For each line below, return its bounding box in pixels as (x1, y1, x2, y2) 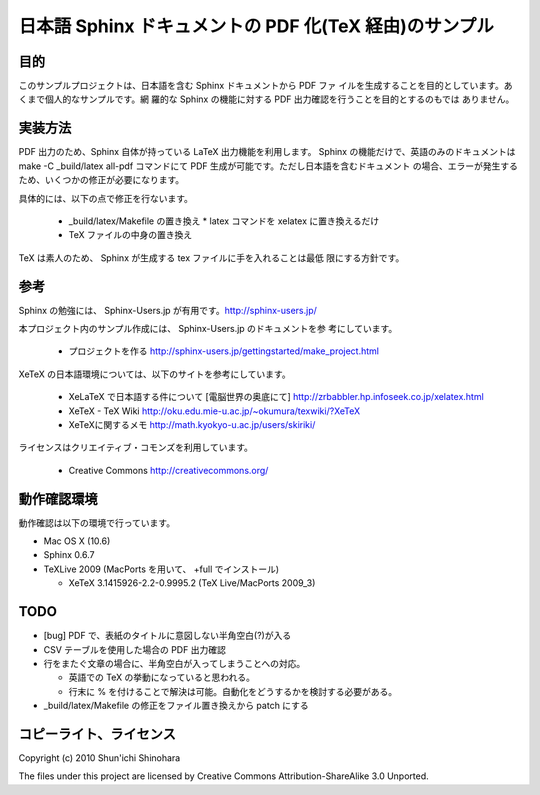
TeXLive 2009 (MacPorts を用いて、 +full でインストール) (43, 563, 280, 575)
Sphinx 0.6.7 (43, 549, 95, 561)
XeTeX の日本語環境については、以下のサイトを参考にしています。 (18, 368, 291, 380)
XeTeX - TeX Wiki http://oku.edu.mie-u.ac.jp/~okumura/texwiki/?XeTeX (68, 405, 361, 417)
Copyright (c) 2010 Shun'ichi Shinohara (18, 751, 181, 764)
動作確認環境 (18, 490, 98, 507)
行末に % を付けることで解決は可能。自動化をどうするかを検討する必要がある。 (68, 685, 398, 697)
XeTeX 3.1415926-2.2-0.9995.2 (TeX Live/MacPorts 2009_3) (68, 577, 316, 589)
